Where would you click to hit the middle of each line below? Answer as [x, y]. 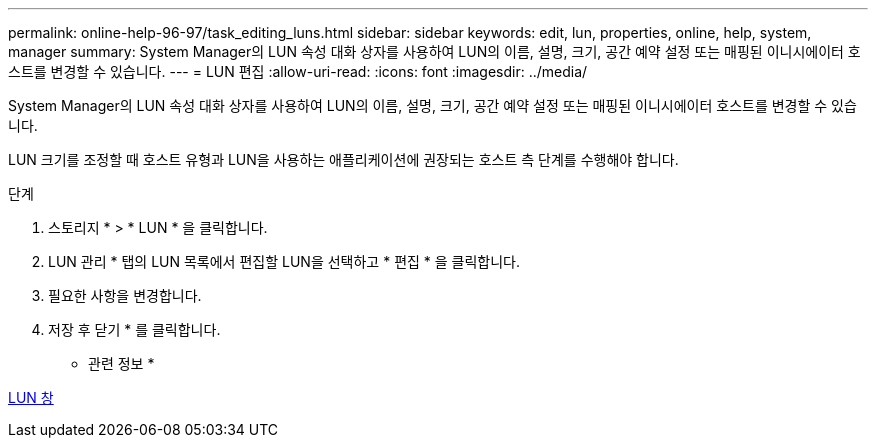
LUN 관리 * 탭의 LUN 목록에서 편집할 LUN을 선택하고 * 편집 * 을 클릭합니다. [284, 261]
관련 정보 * [121, 363]
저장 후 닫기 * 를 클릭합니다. [134, 329]
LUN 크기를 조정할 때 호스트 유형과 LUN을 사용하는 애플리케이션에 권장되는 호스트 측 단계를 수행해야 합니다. [343, 159]
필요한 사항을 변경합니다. [125, 295]
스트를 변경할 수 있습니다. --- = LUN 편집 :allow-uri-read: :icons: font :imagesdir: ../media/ [298, 71]
